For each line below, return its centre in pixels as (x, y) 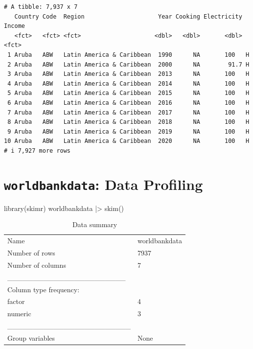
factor (16, 301)
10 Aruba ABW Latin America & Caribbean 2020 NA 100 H (127, 141)
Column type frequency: (44, 289)
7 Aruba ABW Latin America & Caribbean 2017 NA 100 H (128, 112)
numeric (19, 314)
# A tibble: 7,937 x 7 (41, 7)
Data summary (95, 224)
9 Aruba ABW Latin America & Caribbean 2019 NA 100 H (128, 131)
